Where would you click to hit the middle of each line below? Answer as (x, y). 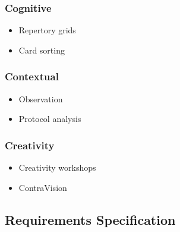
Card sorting (42, 50)
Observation (41, 98)
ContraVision (43, 187)
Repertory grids (47, 30)
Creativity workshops (57, 167)
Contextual (32, 76)
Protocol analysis (50, 119)
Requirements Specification (90, 219)
